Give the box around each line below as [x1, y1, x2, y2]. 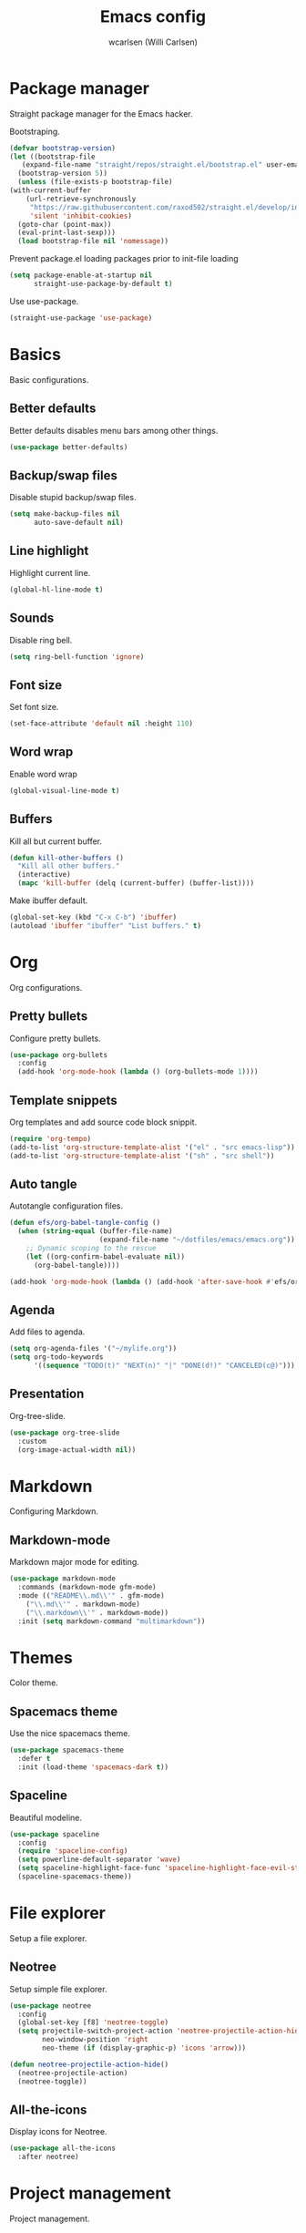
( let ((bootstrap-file [9, 152, 96, 161]
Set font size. [9, 702, 59, 713]
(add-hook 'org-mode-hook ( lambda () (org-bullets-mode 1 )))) [17, 1067, 259, 1076]
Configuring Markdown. [9, 1506, 98, 1517]
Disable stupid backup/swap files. [9, 492, 137, 503]
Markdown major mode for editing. [9, 1557, 139, 1568]
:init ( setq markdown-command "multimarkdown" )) [17, 1616, 206, 1626]
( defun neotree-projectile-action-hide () [9, 2060, 169, 2069]
